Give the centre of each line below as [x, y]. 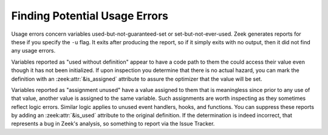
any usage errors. [33, 51]
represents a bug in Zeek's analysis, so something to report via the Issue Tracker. [113, 123]
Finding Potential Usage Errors [90, 16]
